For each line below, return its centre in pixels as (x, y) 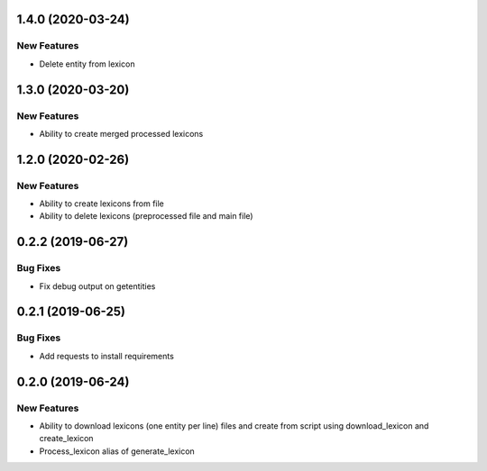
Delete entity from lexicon (87, 64)
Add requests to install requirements (107, 356)
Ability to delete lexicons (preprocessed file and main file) (146, 216)
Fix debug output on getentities (97, 286)
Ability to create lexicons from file (101, 204)
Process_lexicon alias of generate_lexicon (117, 451)
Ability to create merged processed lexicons (121, 133)
